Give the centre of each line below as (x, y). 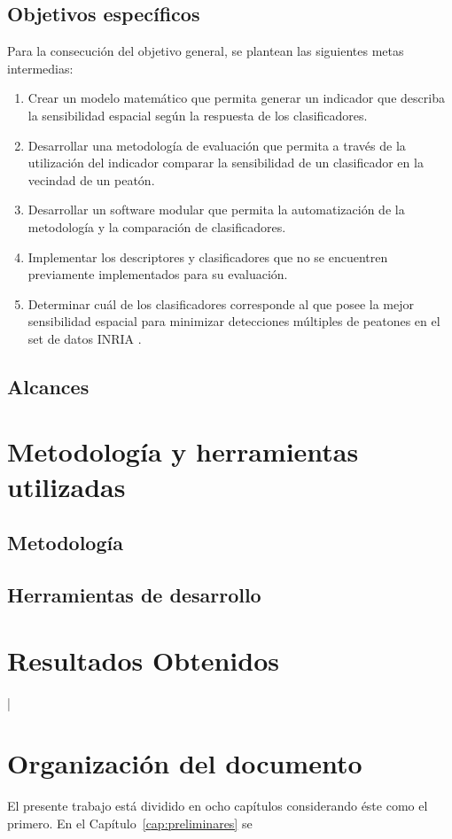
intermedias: (40, 68)
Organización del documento (185, 763)
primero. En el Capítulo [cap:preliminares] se (130, 823)
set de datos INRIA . (85, 338)
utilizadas (66, 486)
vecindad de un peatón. (91, 179)
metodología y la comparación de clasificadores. (157, 226)
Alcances (48, 386)
